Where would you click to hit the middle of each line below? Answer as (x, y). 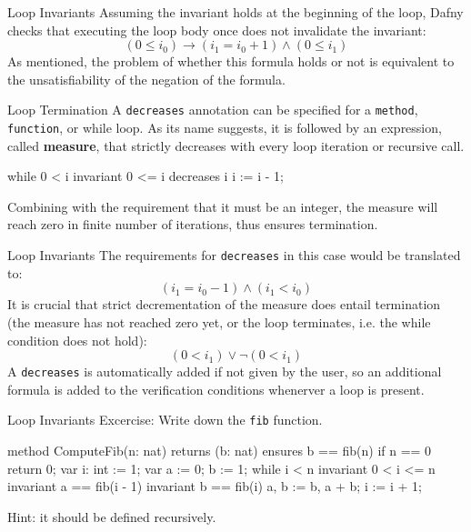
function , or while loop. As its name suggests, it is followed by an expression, (225, 128)
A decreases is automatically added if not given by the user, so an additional (225, 371)
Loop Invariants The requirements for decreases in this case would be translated (234, 255)
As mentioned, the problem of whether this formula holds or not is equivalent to (231, 61)
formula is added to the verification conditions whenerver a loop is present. (216, 389)
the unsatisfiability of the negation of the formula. (146, 79)
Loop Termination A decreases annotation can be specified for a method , (213, 110)
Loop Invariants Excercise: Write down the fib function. (165, 420)
